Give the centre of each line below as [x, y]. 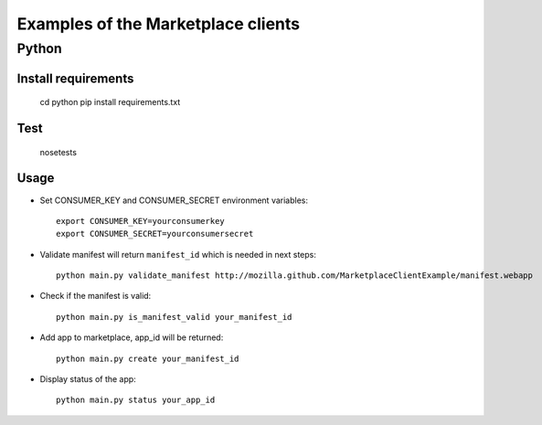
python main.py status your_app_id [136, 400]
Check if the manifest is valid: [96, 296]
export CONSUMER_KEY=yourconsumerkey [141, 221]
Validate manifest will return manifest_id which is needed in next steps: [178, 254]
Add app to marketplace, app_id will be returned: [132, 337]
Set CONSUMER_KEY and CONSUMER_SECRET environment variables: [174, 200]
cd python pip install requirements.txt [110, 102]
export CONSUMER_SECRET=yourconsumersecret [155, 234]
